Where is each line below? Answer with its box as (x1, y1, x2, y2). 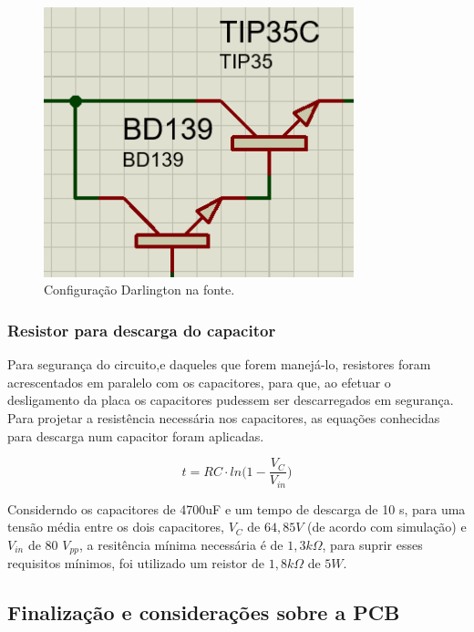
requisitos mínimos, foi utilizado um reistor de (7, 554, 264, 573)
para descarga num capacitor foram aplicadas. (7, 426, 264, 445)
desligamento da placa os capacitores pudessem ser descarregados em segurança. (7, 390, 454, 409)
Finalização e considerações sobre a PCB (7, 598, 400, 627)
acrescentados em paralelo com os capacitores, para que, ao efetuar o (7, 372, 391, 391)
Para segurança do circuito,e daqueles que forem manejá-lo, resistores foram (7, 355, 431, 374)
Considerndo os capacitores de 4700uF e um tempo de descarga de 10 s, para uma (7, 499, 466, 518)
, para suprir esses (322, 534, 423, 554)
